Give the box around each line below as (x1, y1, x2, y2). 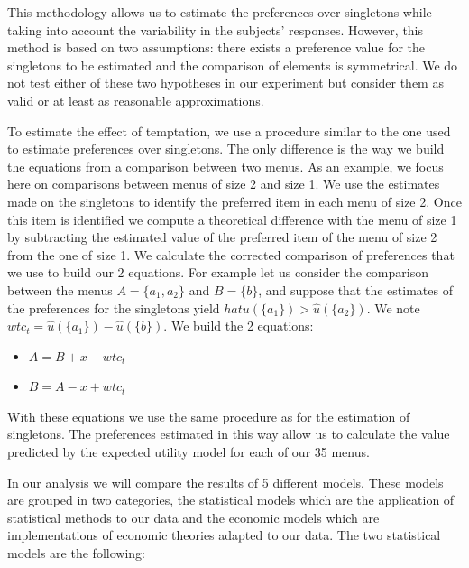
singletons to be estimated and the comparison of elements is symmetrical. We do (7, 55, 458, 74)
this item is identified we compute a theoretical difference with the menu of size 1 (7, 210, 457, 228)
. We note (366, 298, 420, 317)
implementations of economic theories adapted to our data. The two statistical (7, 526, 441, 545)
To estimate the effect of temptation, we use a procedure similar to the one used (7, 121, 451, 140)
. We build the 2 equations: (163, 316, 314, 335)
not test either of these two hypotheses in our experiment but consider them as (7, 73, 444, 92)
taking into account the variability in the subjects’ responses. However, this (7, 20, 424, 39)
